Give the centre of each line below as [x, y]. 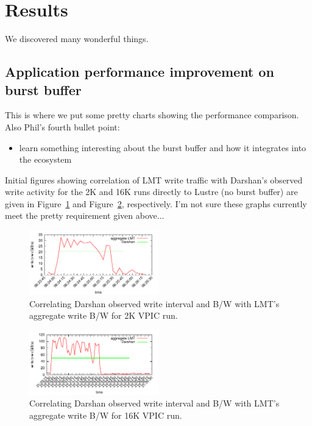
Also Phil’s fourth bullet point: [62, 126]
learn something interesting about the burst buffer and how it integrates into [163, 147]
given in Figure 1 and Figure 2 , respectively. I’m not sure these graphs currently [156, 203]
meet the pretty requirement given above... [85, 215]
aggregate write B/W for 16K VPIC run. [106, 415]
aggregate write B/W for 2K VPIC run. [104, 315]
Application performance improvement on [140, 72]
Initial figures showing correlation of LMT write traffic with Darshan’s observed [154, 179]
